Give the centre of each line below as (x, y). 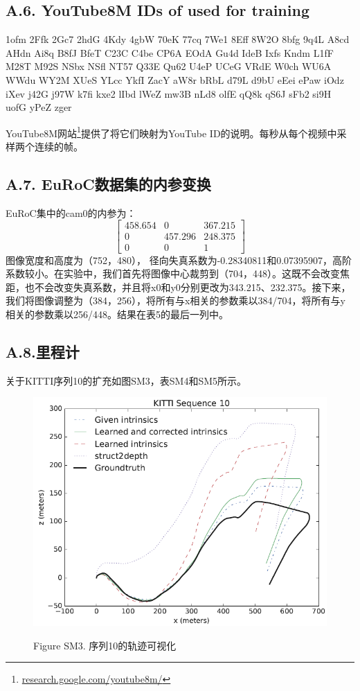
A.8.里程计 (43, 351)
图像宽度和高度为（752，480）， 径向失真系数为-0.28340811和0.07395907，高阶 (179, 260)
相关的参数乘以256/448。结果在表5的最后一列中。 (117, 314)
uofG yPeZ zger (39, 107)
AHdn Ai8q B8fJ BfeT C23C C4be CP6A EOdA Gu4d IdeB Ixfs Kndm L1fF (170, 52)
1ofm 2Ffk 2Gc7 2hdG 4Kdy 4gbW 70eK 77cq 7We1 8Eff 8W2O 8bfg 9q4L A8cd (178, 39)
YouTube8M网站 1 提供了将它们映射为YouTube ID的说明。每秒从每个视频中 (171, 132)
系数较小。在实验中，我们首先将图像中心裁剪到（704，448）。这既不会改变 (173, 273)
